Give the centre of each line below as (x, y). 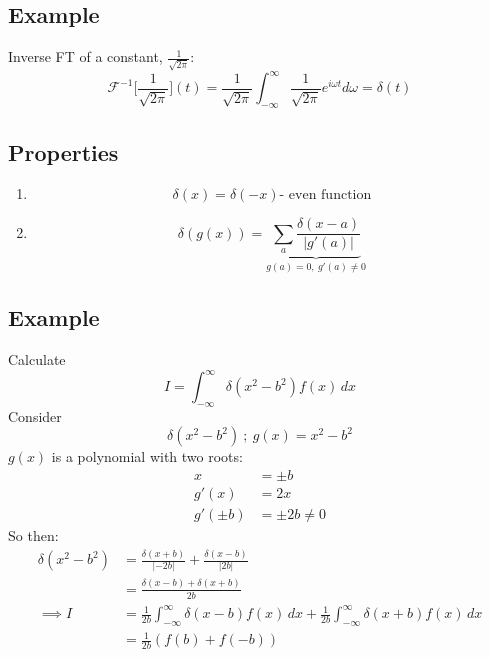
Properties (63, 151)
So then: (33, 535)
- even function (325, 195)
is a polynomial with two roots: (147, 456)
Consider (35, 415)
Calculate (37, 358)
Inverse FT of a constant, (85, 56)
